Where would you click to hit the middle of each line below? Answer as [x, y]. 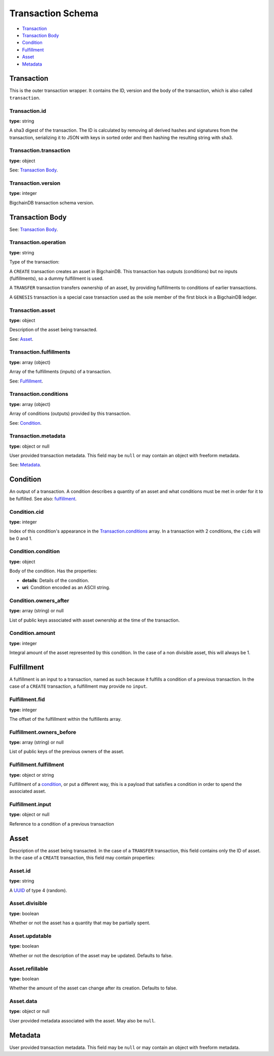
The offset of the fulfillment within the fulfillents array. [65, 719]
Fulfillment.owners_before [43, 732]
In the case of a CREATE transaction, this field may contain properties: [82, 858]
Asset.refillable [29, 969]
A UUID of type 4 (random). [38, 890]
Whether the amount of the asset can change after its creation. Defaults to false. [93, 988]
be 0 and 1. [21, 538]
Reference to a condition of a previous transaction [62, 824]
